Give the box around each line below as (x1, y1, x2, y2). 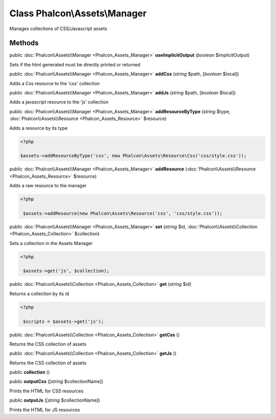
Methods (9, 39, 39, 47)
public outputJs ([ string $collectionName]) (9, 397, 100, 403)
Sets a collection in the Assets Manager (9, 240, 93, 246)
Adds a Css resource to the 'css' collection (9, 80, 100, 86)
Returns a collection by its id (9, 290, 69, 297)
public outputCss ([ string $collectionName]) (9, 378, 103, 385)
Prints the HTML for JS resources (9, 406, 80, 413)
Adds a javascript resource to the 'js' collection (9, 99, 109, 105)
